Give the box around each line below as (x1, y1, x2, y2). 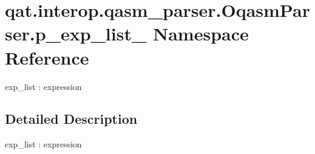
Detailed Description (5, 109, 138, 128)
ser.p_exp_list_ (5, 21, 147, 46)
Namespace (153, 21, 249, 46)
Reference (5, 45, 89, 69)
